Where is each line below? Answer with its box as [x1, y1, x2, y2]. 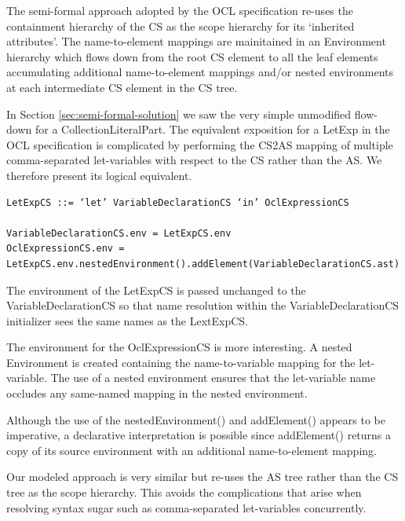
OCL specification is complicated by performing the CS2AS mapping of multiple [6, 136, 393, 152]
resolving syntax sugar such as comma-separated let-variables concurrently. [6, 499, 367, 515]
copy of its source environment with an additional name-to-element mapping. [6, 442, 377, 458]
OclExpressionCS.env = [6, 243, 125, 255]
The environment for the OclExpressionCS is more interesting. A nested [6, 339, 352, 355]
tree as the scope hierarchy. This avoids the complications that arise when [6, 484, 362, 501]
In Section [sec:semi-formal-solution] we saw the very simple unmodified [6, 105, 352, 122]
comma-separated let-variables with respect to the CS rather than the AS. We [6, 152, 382, 168]
